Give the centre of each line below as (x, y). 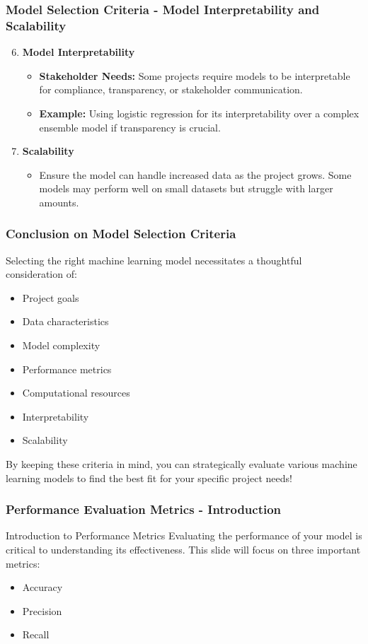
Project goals (51, 297)
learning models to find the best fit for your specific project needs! (149, 478)
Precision (42, 610)
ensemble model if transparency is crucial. (130, 127)
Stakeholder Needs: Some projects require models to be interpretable (195, 75)
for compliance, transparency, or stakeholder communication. (171, 89)
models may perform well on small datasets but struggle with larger (186, 188)
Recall (36, 634)
